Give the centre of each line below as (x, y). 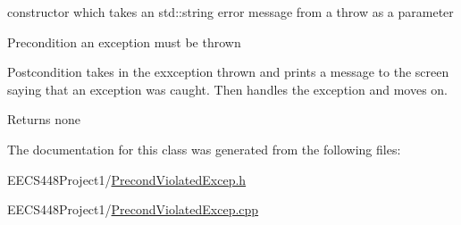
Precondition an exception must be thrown (124, 42)
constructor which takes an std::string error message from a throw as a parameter (230, 12)
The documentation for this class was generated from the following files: (204, 149)
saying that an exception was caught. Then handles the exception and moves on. (228, 89)
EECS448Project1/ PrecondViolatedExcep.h (127, 179)
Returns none (44, 119)
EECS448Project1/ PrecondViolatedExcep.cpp (133, 209)
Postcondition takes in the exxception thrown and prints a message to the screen (228, 72)
